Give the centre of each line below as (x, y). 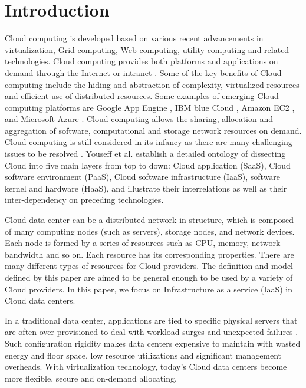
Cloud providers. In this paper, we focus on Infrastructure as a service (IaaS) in (149, 289)
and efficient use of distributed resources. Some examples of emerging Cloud (142, 96)
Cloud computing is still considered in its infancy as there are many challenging (149, 142)
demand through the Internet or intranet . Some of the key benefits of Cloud (143, 72)
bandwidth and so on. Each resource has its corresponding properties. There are (149, 254)
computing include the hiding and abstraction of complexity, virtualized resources (152, 84)
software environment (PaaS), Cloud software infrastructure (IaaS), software (143, 177)
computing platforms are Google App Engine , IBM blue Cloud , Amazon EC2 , (150, 107)
